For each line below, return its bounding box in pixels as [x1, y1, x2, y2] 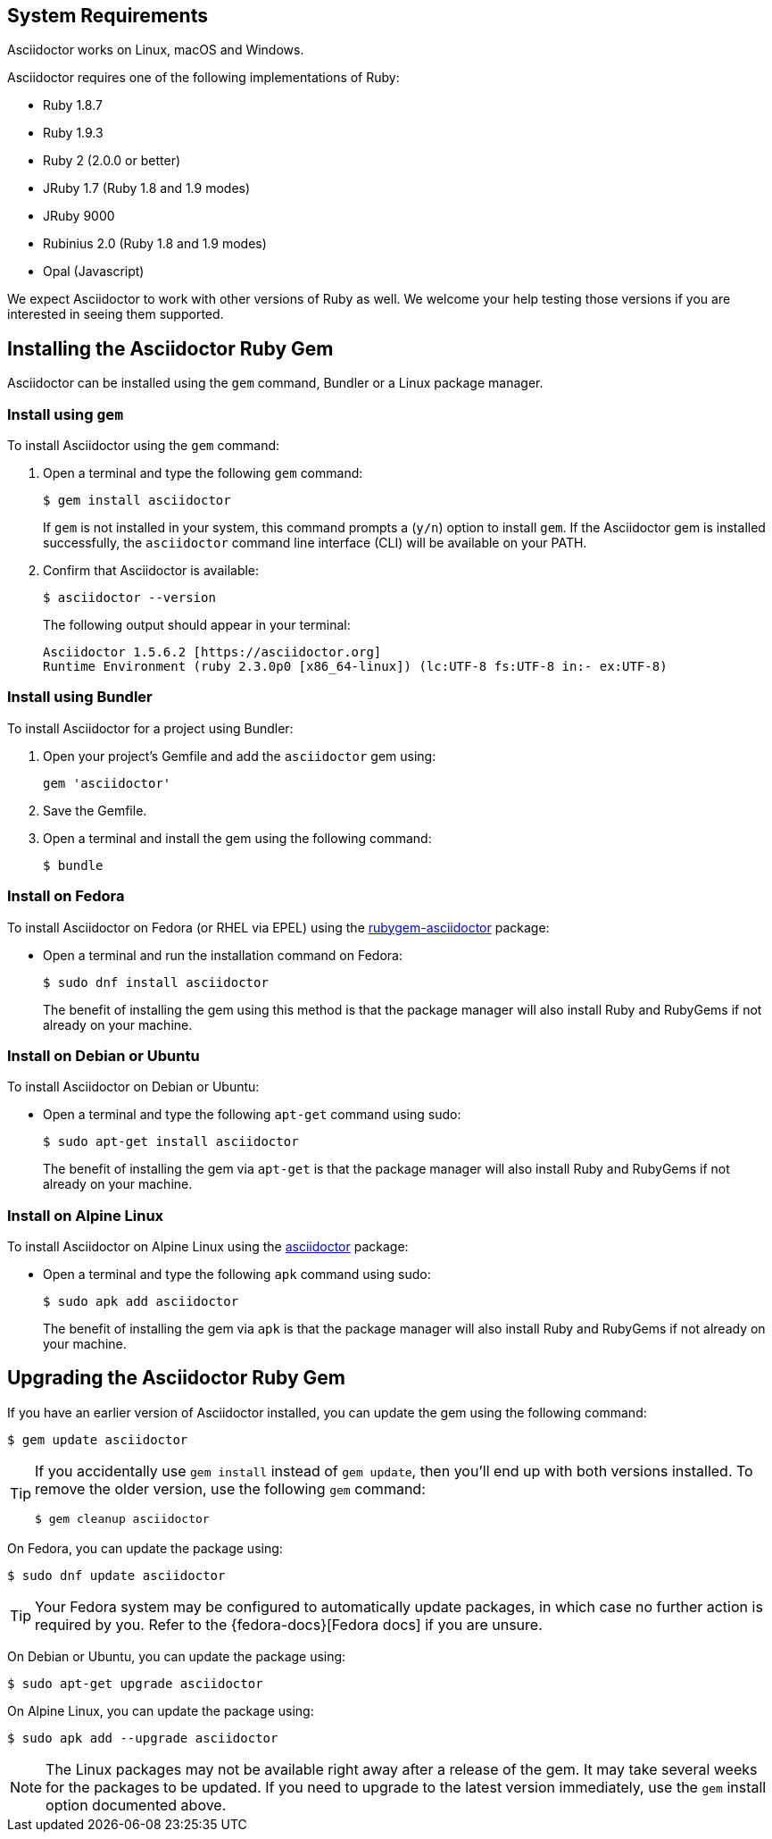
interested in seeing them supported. [7, 306, 224, 322]
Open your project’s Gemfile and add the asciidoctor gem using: [43, 748, 436, 764]
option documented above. [46, 1795, 227, 1814]
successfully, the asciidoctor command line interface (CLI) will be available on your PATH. [43, 535, 587, 551]
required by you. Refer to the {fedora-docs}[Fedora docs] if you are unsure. [35, 1615, 543, 1634]
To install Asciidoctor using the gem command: [7, 438, 280, 454]
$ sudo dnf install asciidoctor [43, 974, 269, 990]
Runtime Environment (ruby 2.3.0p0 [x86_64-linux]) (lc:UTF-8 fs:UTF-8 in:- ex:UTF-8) [43, 659, 668, 674]
